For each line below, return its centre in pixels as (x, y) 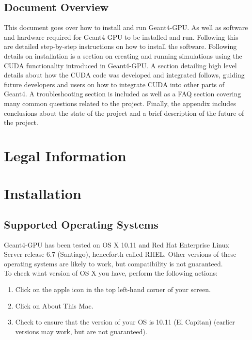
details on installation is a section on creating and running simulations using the (123, 55)
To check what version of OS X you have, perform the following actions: (111, 273)
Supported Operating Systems (81, 224)
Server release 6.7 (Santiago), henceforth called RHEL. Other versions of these (120, 254)
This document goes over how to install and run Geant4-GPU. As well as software (126, 27)
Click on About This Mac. (54, 305)
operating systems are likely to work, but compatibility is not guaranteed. (113, 263)
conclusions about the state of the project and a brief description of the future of (124, 113)
